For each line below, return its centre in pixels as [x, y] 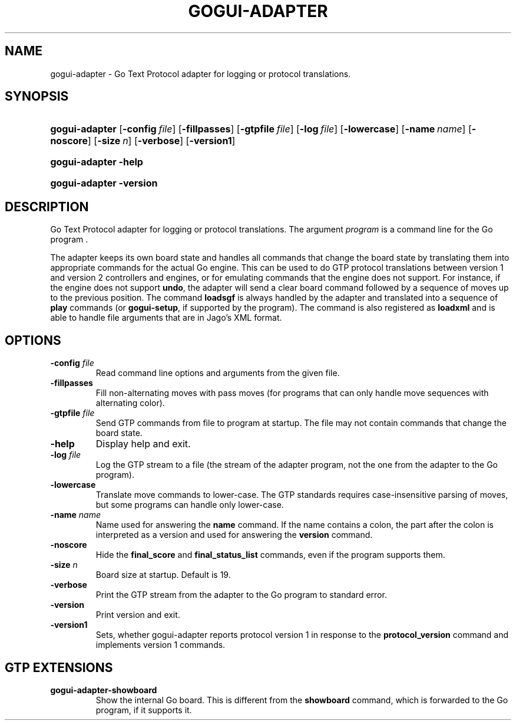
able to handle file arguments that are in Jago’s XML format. [166, 318]
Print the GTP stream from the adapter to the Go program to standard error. [241, 595]
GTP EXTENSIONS [59, 667]
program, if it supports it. [144, 710]
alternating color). [130, 403]
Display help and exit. [143, 444]
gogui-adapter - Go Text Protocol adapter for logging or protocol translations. [201, 74]
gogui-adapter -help [97, 162]
